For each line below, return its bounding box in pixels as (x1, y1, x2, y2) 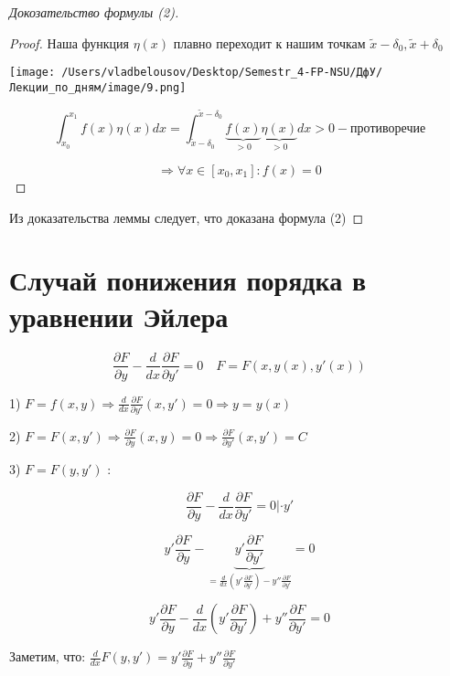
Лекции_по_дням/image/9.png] (9, 80, 187, 94)
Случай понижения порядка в (9, 261, 367, 299)
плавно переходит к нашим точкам (173, 33, 366, 52)
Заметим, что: (9, 647, 86, 666)
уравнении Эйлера (9, 297, 229, 334)
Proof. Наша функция (9, 33, 129, 52)
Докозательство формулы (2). (9, 3, 179, 21)
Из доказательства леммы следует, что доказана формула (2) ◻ (9, 207, 364, 227)
